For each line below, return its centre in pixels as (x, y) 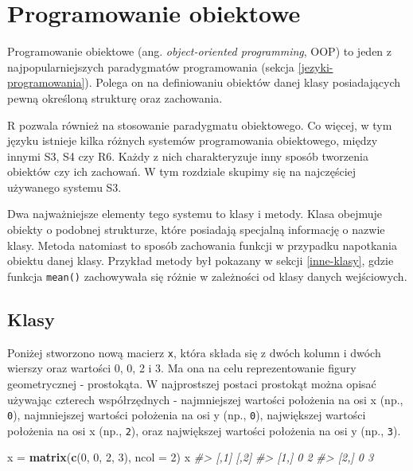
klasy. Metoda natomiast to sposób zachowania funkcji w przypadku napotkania (203, 245)
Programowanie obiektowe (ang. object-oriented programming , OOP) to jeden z (200, 51)
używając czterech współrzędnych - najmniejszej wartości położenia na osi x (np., (205, 399)
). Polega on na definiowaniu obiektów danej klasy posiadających (242, 82)
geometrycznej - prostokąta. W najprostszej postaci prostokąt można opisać (192, 383)
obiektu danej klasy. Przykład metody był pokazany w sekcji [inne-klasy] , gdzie (201, 261)
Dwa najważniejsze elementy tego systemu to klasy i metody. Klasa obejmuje (195, 214)
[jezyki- (316, 66)
